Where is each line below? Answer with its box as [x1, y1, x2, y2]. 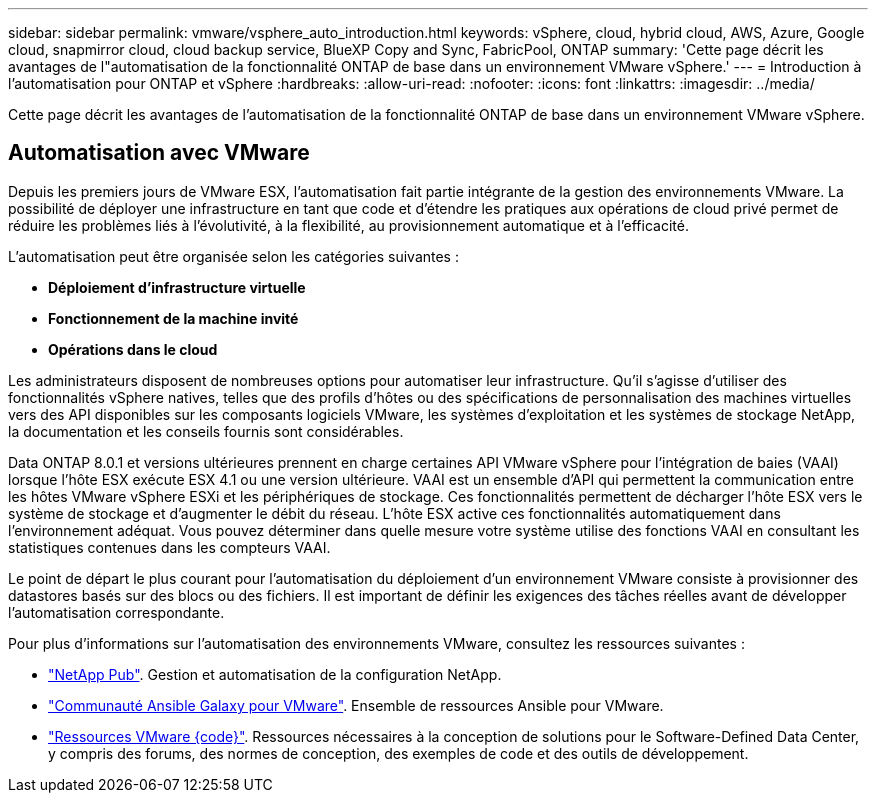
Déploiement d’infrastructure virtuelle [48, 278, 306, 296]
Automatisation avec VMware [8, 140, 310, 166]
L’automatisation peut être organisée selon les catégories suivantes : [8, 247, 459, 265]
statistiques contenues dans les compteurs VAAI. [8, 538, 331, 556]
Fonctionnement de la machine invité [48, 309, 299, 327]
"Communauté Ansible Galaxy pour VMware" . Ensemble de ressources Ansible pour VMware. [48, 696, 664, 714]
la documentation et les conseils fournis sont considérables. [8, 422, 404, 440]
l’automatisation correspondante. [8, 603, 225, 621]
